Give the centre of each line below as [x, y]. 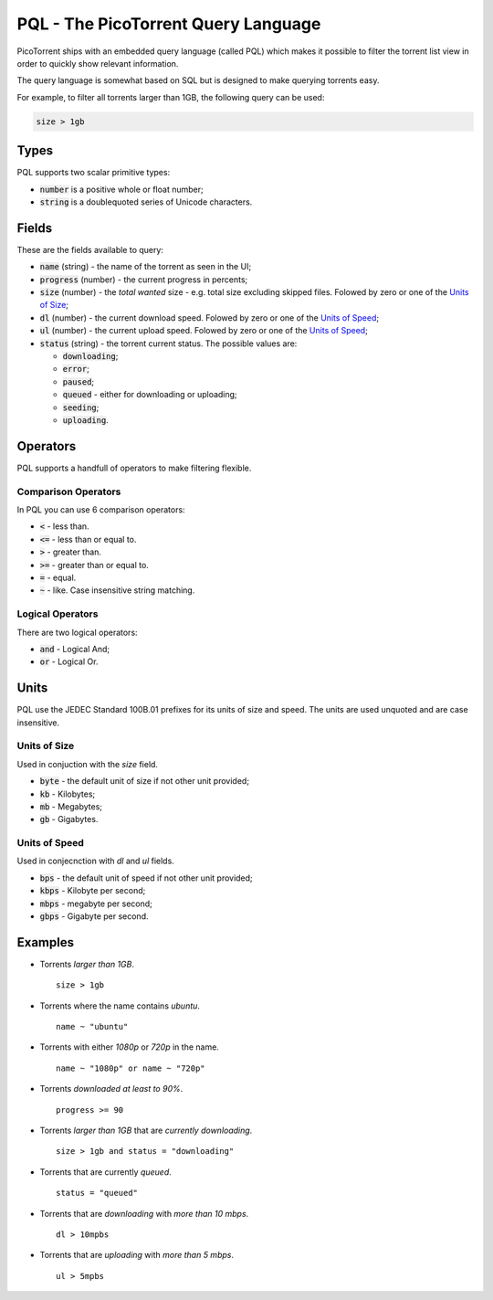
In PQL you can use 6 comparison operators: [101, 510]
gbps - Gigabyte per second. [94, 916]
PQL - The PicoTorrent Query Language [169, 24]
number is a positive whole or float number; [122, 189]
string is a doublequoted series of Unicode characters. [146, 202]
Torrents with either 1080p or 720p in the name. [129, 1047]
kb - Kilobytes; [68, 794]
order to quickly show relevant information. [98, 63]
